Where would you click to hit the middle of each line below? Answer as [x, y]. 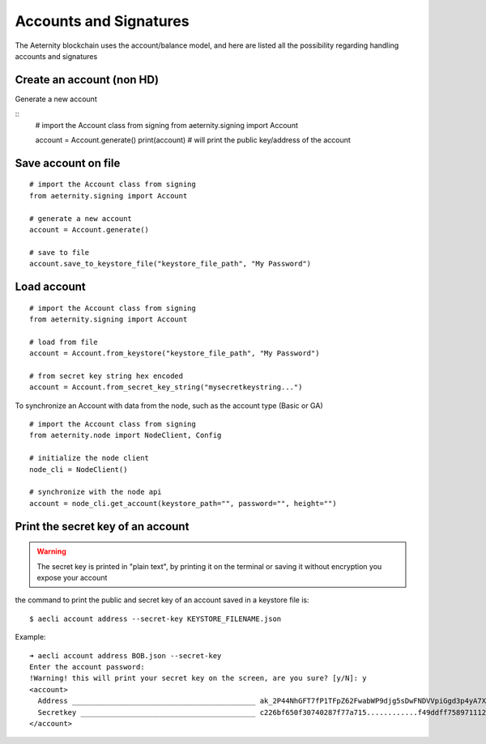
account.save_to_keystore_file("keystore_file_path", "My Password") [171, 264]
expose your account [72, 578]
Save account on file [68, 163]
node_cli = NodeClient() [79, 469]
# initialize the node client [90, 458]
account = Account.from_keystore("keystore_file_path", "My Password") [175, 353]
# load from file [64, 342]
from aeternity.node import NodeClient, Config [126, 436]
